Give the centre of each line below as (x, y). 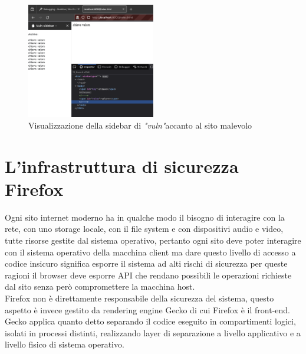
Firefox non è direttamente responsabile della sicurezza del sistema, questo (139, 298)
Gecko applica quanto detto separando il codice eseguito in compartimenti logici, (150, 321)
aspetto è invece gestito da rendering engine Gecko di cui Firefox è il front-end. (147, 309)
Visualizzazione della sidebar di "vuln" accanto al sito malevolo (140, 125)
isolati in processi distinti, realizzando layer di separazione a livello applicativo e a (153, 332)
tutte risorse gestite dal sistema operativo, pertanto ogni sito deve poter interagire (153, 240)
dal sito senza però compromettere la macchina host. (100, 286)
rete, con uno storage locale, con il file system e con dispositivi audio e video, (144, 229)
